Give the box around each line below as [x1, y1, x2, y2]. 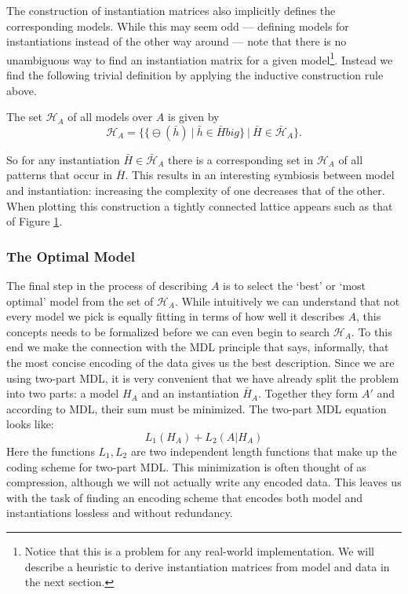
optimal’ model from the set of [6, 292, 154, 309]
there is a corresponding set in [167, 151, 314, 167]
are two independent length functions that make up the [130, 442, 397, 459]
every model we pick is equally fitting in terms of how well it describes [6, 308, 344, 324]
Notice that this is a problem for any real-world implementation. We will [24, 542, 374, 559]
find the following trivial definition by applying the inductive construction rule [6, 67, 384, 83]
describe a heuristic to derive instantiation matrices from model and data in [24, 558, 390, 574]
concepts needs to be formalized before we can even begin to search [6, 323, 330, 339]
